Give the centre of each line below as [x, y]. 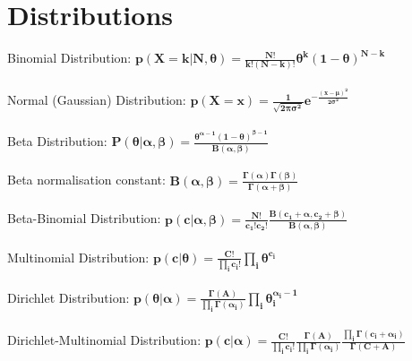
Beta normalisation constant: [86, 180]
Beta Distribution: [57, 141]
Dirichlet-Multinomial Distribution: [104, 340]
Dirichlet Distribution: [69, 297]
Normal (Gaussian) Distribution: [97, 100]
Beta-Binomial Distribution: [84, 218]
